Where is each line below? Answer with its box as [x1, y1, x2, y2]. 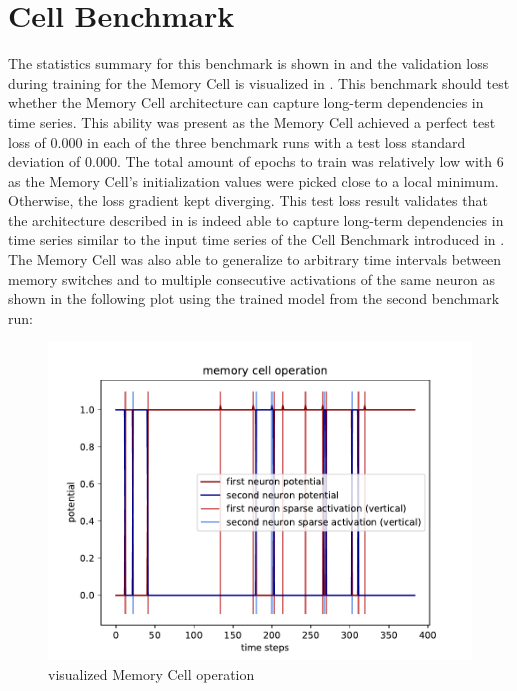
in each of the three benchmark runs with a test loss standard [87, 131, 466, 152]
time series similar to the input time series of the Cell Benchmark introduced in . [8, 229, 505, 250]
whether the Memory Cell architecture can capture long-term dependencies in [8, 92, 484, 113]
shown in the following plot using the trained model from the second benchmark [8, 288, 500, 309]
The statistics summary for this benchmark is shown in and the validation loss [8, 53, 489, 74]
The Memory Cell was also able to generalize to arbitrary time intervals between [8, 249, 502, 270]
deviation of [8, 151, 81, 172]
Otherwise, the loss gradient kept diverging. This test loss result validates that [8, 190, 488, 211]
